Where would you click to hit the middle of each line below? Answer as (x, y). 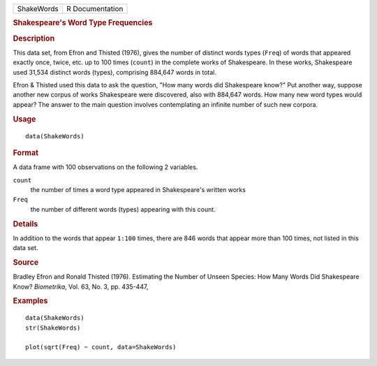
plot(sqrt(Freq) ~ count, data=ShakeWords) (101, 347)
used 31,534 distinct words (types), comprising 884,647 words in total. (114, 72)
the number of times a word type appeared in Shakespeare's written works (138, 189)
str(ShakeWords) (53, 328)
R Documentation (95, 9)
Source (26, 262)
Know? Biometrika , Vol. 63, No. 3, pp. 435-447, (81, 286)
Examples (30, 301)
